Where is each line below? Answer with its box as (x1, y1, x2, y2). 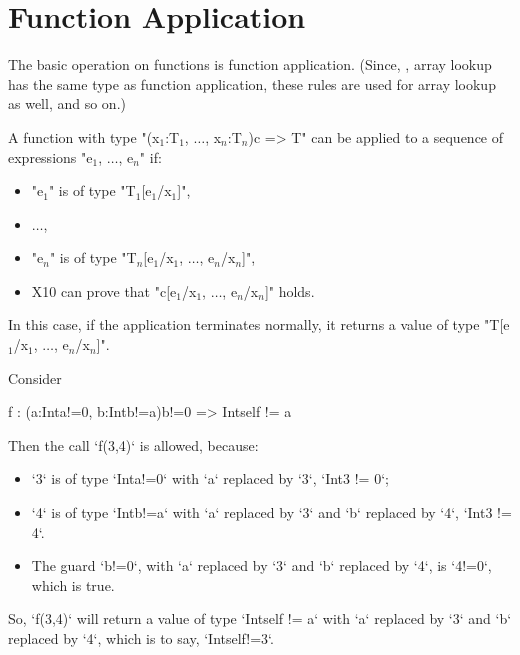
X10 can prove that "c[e (31, 280, 177, 301)
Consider (8, 367, 62, 388)
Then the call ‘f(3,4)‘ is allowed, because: (8, 434, 259, 455)
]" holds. (264, 280, 315, 301)
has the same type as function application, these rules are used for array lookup (8, 73, 496, 94)
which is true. (31, 574, 115, 595)
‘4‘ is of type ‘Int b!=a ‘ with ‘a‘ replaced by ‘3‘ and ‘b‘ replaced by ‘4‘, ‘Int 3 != (31, 502, 512, 523)
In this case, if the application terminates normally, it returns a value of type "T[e (8, 314, 510, 335)
